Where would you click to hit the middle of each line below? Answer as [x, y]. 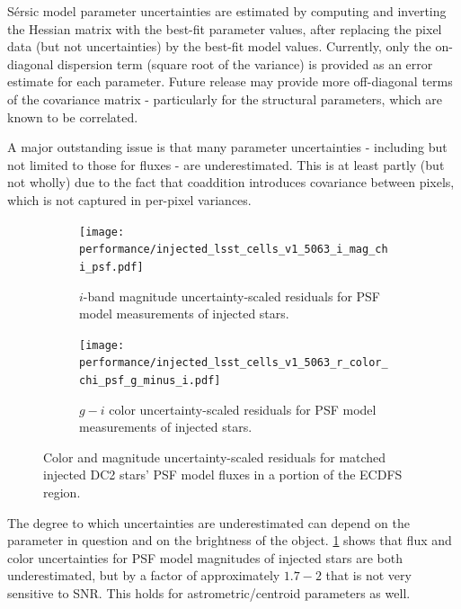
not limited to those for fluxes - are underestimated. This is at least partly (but [226, 164]
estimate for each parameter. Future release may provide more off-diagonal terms [230, 81]
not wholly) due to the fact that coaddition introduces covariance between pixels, [231, 182]
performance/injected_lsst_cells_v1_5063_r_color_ [234, 363]
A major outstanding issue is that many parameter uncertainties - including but [227, 147]
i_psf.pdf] [111, 267]
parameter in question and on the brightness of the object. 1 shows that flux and [230, 540]
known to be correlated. [73, 116]
